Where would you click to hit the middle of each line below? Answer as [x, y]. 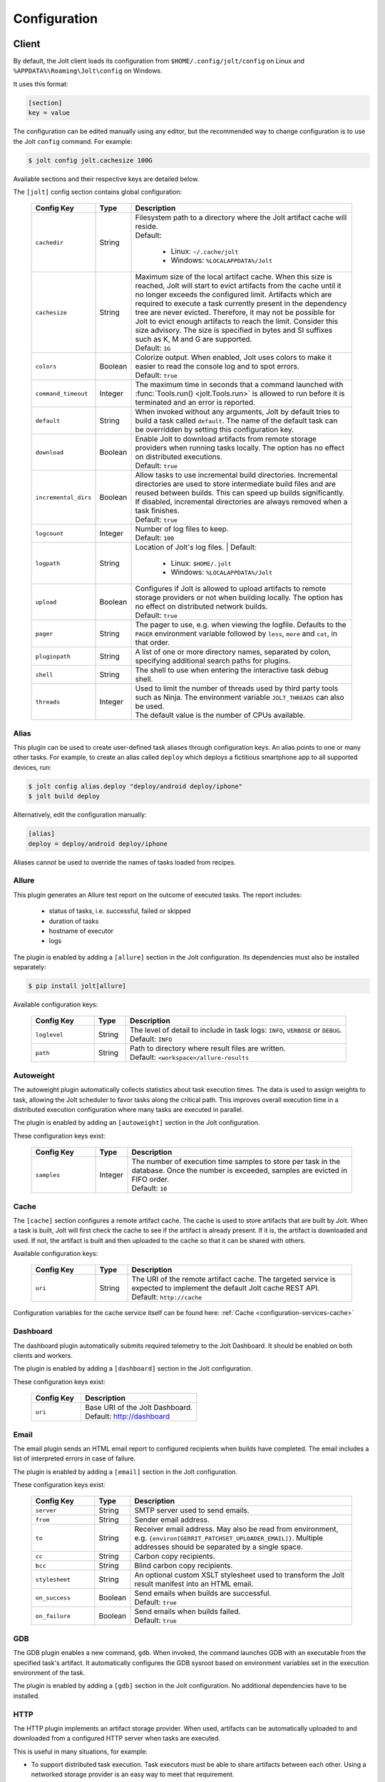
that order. [153, 643]
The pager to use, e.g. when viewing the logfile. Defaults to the [241, 625]
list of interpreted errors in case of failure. [75, 1458]
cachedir [50, 242]
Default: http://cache [167, 1297]
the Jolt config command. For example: [73, 141]
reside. [147, 227]
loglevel [50, 1035]
